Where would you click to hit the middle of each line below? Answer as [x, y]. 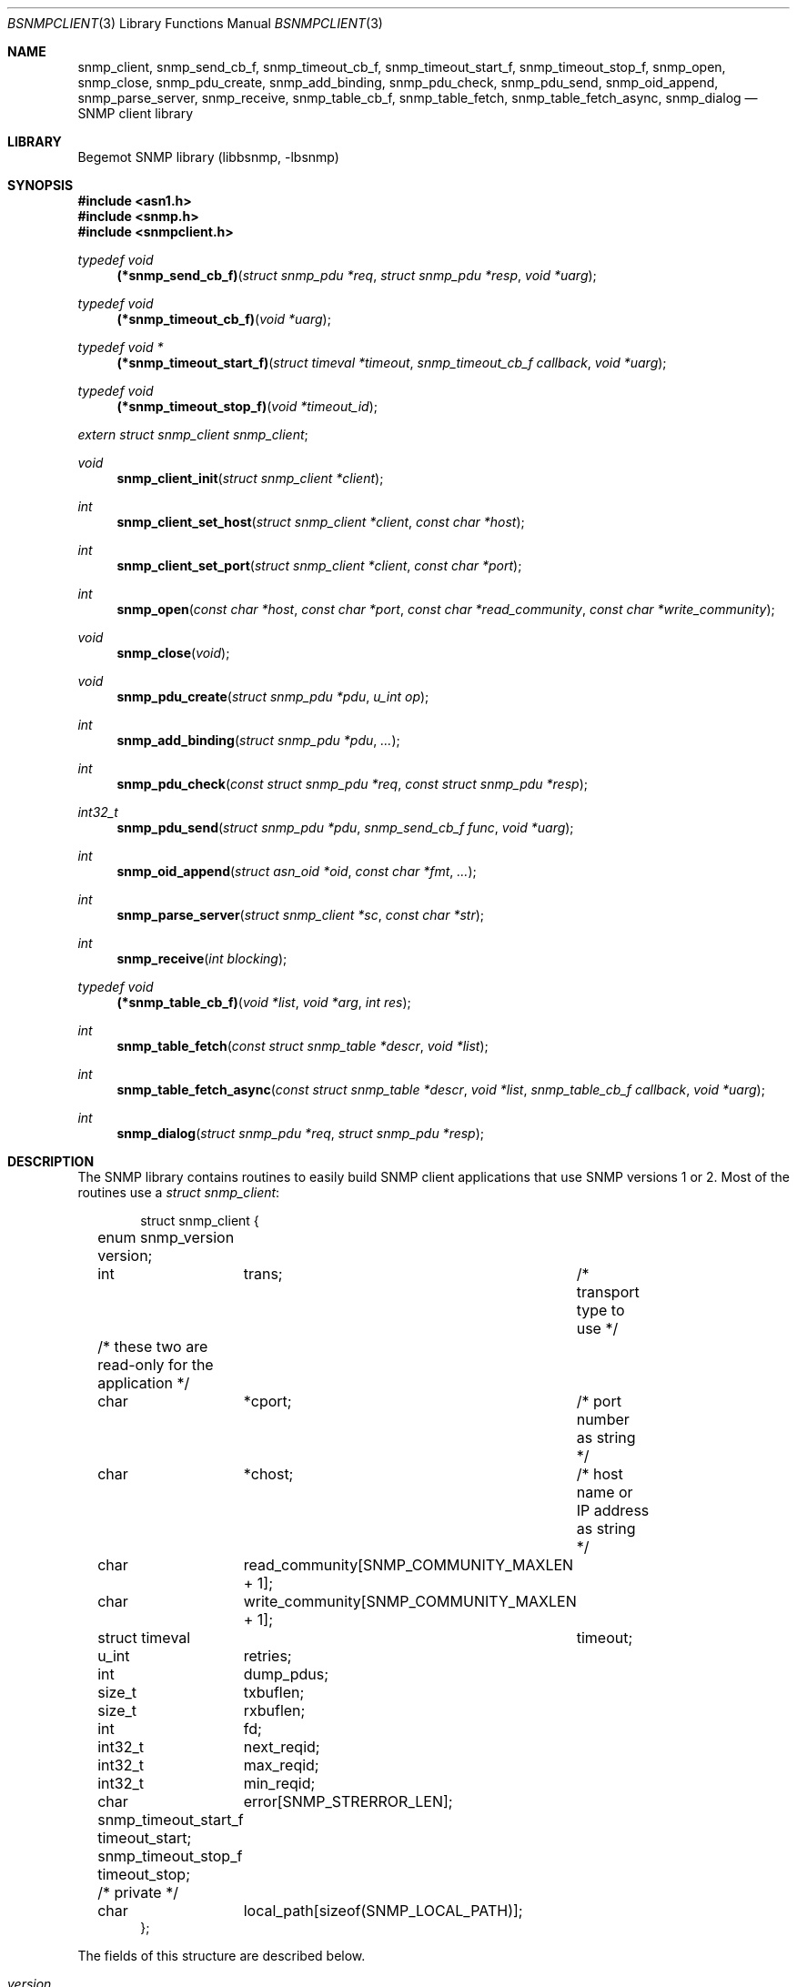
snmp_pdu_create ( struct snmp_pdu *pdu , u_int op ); [273, 696]
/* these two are [153, 1347]
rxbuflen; [274, 1710]
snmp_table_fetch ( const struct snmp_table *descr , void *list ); [303, 1046]
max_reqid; [281, 1765]
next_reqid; [282, 1747]
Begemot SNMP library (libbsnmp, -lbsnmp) [208, 157]
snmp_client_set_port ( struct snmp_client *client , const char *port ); [319, 565]
